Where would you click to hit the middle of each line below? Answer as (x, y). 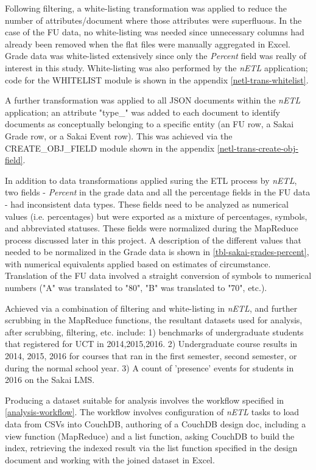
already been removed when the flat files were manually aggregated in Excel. (148, 44)
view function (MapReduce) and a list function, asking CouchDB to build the (150, 436)
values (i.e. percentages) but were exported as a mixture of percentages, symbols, (156, 216)
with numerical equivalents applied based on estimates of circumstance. (138, 263)
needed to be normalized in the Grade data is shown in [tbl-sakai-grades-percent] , (157, 252)
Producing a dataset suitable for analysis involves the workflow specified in (145, 400)
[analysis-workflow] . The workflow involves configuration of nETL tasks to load (152, 412)
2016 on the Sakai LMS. (50, 380)
